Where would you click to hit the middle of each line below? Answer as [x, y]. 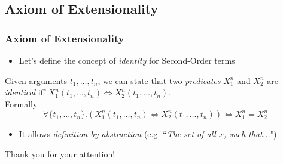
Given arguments [36, 80]
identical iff [25, 92]
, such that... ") [250, 134]
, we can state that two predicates [159, 80]
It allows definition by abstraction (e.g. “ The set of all [117, 134]
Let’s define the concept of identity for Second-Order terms [127, 60]
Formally [21, 103]
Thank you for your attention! [60, 154]
